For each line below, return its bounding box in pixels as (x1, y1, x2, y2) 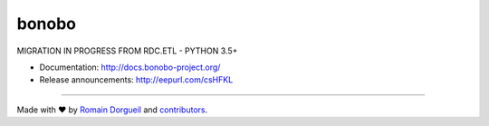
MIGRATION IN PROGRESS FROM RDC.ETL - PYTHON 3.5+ (16, 45, 238, 56)
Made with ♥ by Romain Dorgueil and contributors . (16, 104, 208, 115)
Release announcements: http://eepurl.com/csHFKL (39, 74, 234, 85)
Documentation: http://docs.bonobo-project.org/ (39, 62, 221, 73)
